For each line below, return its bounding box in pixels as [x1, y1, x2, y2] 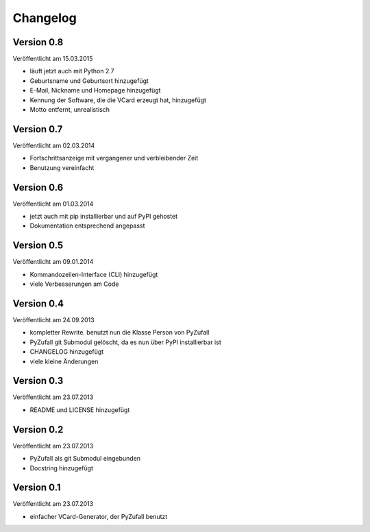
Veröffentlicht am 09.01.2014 [12, 258, 94, 266]
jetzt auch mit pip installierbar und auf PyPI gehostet [29, 213, 178, 220]
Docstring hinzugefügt [29, 463, 94, 472]
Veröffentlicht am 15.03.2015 [12, 55, 93, 63]
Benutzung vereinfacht [29, 163, 95, 171]
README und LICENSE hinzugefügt [29, 405, 130, 414]
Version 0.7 [12, 123, 63, 135]
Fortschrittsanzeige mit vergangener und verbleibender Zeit [29, 154, 199, 162]
